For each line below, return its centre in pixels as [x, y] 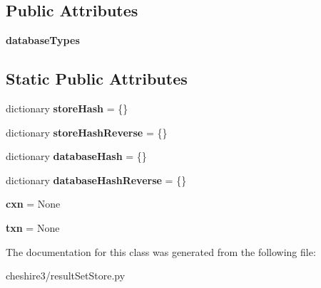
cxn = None [33, 204]
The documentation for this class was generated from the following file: [161, 251]
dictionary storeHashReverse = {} [87, 132]
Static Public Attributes [97, 79]
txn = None [33, 227]
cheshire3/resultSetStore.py [66, 276]
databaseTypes [43, 40]
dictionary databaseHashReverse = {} [96, 180]
